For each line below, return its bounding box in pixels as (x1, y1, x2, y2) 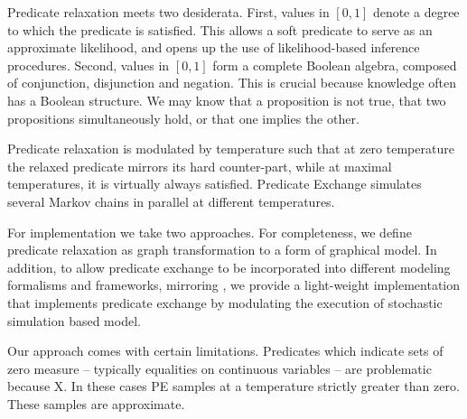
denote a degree (372, 3, 460, 21)
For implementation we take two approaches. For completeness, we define (7, 222, 412, 241)
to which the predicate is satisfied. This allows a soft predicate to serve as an (7, 20, 433, 39)
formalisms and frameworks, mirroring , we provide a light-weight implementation (7, 275, 461, 294)
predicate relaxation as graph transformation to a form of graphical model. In (7, 240, 437, 259)
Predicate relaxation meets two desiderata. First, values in (7, 3, 330, 21)
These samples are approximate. (7, 394, 185, 413)
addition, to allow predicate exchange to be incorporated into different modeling (7, 257, 451, 276)
